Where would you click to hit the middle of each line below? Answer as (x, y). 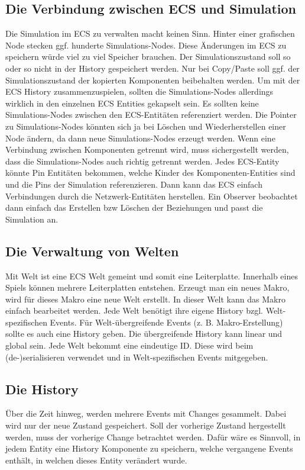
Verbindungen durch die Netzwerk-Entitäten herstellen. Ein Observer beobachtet (152, 196)
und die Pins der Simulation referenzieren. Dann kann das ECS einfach (134, 184)
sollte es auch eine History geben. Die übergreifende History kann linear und (144, 334)
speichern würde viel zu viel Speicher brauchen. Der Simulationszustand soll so (148, 57)
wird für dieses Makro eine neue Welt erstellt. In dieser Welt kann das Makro (145, 299)
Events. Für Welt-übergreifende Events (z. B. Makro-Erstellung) (166, 322)
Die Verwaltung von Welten (92, 251)
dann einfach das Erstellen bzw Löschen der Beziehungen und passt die (134, 207)
